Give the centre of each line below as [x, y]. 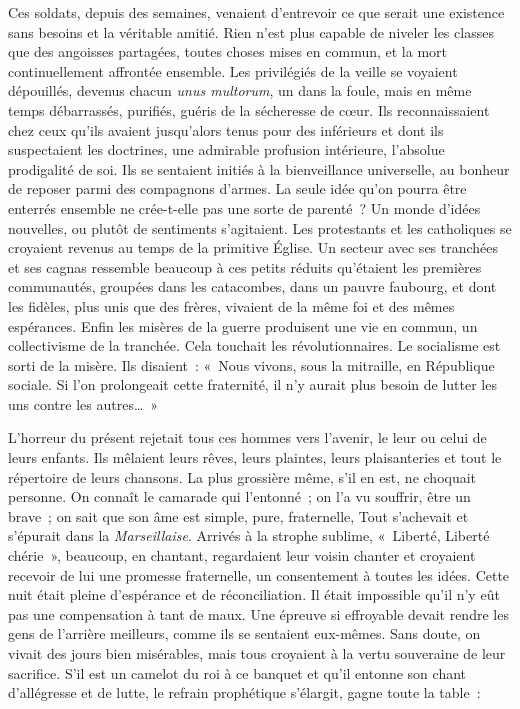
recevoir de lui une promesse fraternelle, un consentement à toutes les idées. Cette [259, 574]
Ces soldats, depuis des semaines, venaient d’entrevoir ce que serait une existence [256, 12]
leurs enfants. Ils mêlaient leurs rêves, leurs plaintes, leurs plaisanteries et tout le [255, 457]
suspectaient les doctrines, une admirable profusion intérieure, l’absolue [226, 149]
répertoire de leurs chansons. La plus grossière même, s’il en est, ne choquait [242, 476]
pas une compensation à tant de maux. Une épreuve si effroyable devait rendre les [258, 613]
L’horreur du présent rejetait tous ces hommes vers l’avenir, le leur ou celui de [247, 437]
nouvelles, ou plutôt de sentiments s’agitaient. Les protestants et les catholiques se [260, 227]
